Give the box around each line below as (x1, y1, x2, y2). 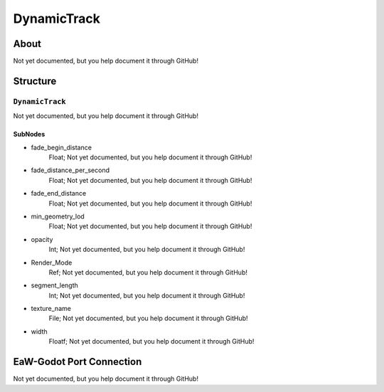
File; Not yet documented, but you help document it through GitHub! (48, 314, 248, 323)
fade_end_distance (31, 189, 87, 198)
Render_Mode (31, 258, 73, 267)
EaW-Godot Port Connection (13, 356, 142, 368)
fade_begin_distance (31, 143, 92, 152)
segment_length (31, 281, 78, 290)
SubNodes (13, 130, 46, 139)
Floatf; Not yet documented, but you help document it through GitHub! (48, 337, 255, 346)
